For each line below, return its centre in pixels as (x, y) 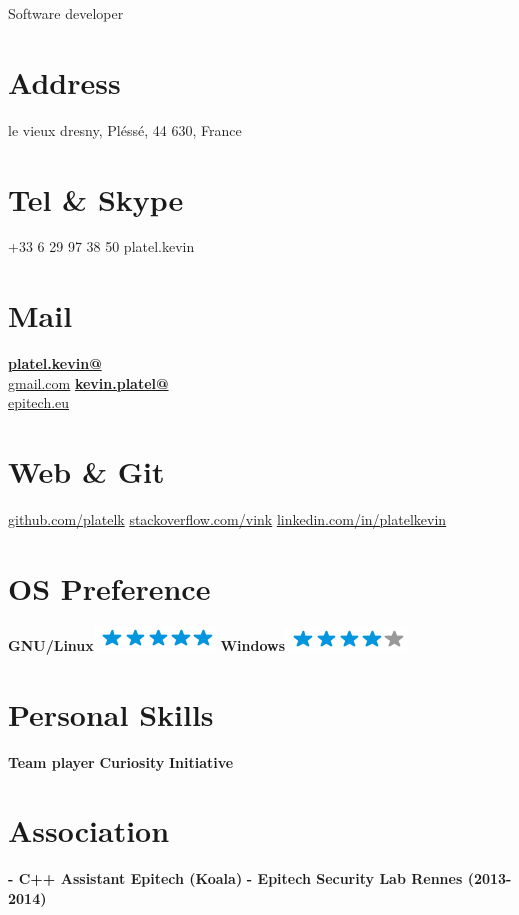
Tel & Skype (96, 198)
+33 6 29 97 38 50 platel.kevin (101, 246)
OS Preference (109, 587)
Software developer (66, 13)
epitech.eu (39, 402)
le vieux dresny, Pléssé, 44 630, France (125, 129)
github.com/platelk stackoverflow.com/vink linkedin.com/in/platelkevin (227, 519)
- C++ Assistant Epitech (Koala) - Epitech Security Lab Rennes (235, 878)
